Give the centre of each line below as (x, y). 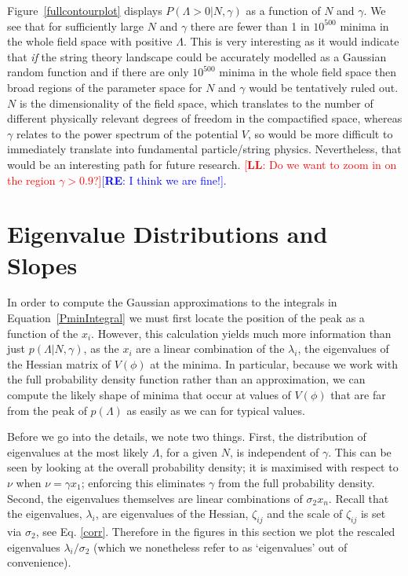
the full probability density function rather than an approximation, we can (186, 379)
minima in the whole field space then (308, 72)
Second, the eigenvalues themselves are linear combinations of (155, 498)
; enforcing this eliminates (143, 482)
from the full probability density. (296, 482)
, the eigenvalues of (343, 349)
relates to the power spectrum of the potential (127, 133)
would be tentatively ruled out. (324, 87)
